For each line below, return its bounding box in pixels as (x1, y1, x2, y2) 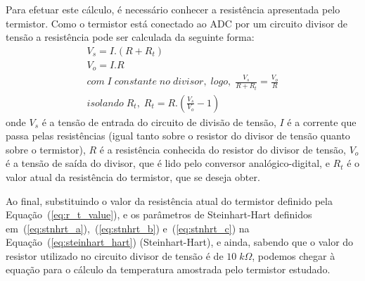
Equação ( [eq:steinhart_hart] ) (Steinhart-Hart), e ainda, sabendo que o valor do (6, 235, 354, 249)
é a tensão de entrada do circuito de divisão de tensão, (41, 114, 276, 129)
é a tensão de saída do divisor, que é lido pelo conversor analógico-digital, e (6, 156, 330, 170)
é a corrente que (287, 114, 357, 129)
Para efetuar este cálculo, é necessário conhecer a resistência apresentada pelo (6, 2, 340, 16)
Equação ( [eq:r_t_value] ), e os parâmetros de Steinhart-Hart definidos (6, 207, 312, 222)
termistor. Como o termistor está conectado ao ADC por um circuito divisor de (6, 15, 348, 30)
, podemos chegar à (252, 248, 335, 263)
